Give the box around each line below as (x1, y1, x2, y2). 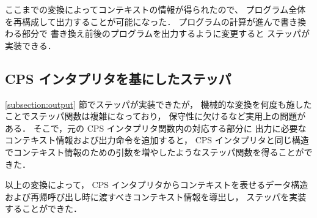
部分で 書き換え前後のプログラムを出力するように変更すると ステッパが (21, 27, 310, 40)
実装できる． (5, 39, 56, 51)
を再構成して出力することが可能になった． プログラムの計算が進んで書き (5, 15, 298, 28)
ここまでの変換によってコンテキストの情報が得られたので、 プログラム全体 (5, 3, 306, 15)
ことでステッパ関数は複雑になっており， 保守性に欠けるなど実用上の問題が (5, 110, 306, 122)
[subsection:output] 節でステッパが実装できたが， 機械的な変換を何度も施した (5, 97, 312, 110)
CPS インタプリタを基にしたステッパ (5, 69, 231, 88)
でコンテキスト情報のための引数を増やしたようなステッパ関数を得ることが (5, 145, 304, 158)
